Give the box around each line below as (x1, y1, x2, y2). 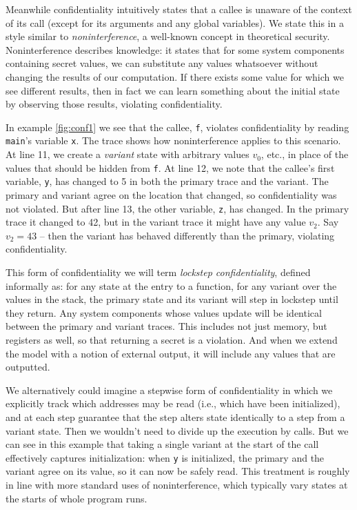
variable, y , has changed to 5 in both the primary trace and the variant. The (6, 174, 329, 188)
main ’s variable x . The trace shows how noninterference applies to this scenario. (6, 133, 341, 148)
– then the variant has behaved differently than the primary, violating (39, 228, 335, 242)
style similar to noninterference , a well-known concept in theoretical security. (6, 29, 330, 43)
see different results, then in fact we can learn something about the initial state (6, 83, 340, 97)
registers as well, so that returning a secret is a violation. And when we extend (6, 332, 338, 346)
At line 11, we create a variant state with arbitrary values (6, 147, 249, 161)
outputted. (6, 360, 50, 374)
